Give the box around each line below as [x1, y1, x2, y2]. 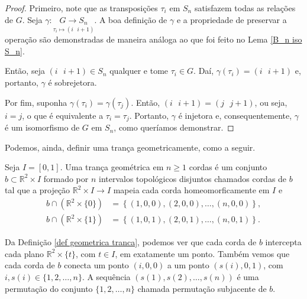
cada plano [5, 247, 44, 259]
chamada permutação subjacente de [137, 282, 267, 294]
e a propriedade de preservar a [176, 13, 287, 25]
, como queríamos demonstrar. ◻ [114, 121, 234, 134]
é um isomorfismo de [5, 121, 80, 134]
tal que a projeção [5, 184, 70, 196]
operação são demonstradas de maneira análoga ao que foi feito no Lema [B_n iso [5, 33, 302, 45]
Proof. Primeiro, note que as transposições [5, 2, 158, 14]
